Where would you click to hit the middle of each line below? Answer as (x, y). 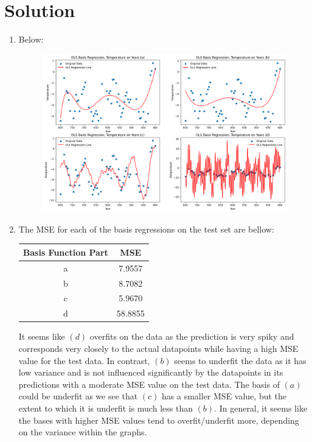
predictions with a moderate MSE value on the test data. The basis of (149, 384)
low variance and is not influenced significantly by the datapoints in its (151, 372)
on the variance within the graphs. (83, 432)
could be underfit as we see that (78, 396)
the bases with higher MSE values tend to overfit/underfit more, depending (159, 420)
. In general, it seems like (261, 408)
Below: (31, 39)
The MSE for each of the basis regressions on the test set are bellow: (146, 229)
